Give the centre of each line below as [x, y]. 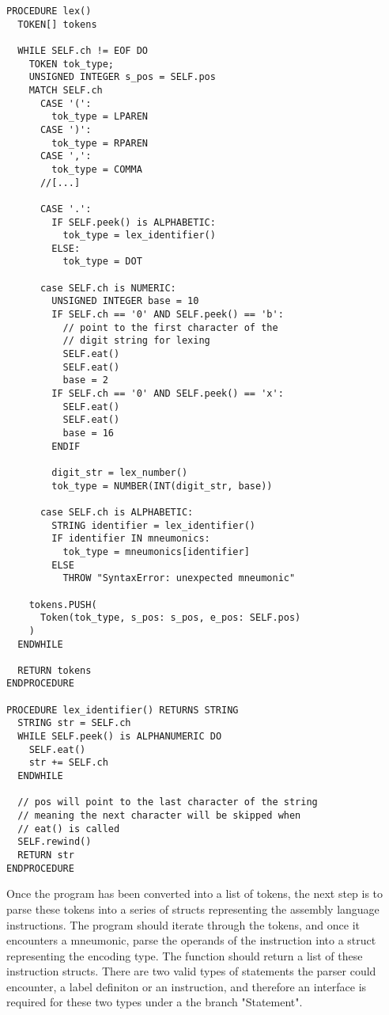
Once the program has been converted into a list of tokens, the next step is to [195, 893]
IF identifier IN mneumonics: [131, 539]
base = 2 [85, 380]
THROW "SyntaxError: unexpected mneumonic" [179, 578]
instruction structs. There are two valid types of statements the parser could [191, 971]
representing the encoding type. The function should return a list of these [185, 955]
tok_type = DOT [102, 262]
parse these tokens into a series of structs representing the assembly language [193, 909]
